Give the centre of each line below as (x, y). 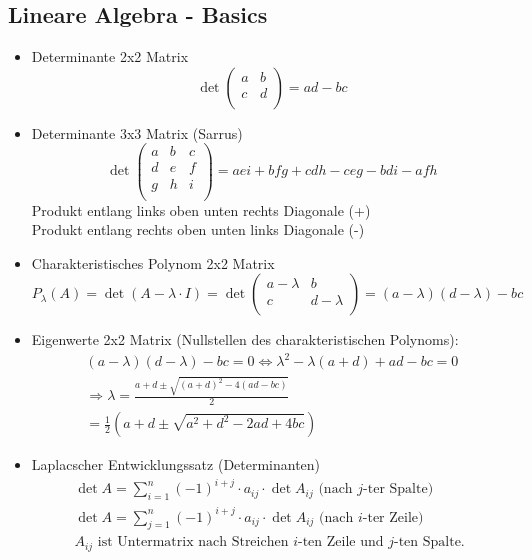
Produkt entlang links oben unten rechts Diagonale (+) (201, 209)
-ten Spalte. (429, 542)
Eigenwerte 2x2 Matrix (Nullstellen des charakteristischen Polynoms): (245, 339)
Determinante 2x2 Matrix (110, 56)
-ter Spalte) (398, 489)
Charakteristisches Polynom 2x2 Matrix (153, 262)
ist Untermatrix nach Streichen (193, 542)
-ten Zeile (326, 542)
